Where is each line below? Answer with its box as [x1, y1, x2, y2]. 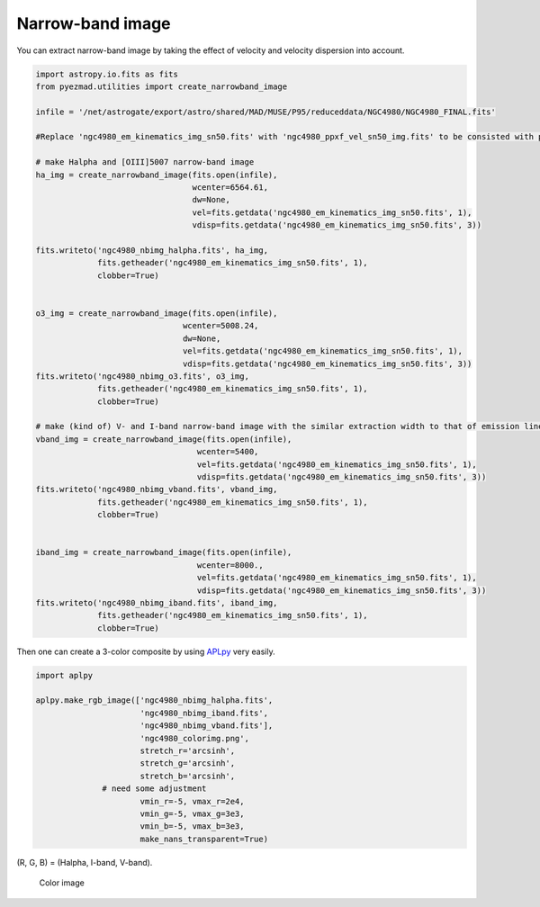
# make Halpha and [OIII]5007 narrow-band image [35, 157, 255, 167]
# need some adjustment [102, 784, 207, 794]
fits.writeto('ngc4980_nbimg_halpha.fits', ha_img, [35, 246, 269, 256]
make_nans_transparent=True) [139, 833, 269, 844]
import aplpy [35, 670, 94, 680]
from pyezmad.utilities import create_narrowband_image [35, 81, 288, 92]
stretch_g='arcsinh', [139, 759, 236, 768]
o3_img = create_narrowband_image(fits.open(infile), [35, 308, 278, 319]
